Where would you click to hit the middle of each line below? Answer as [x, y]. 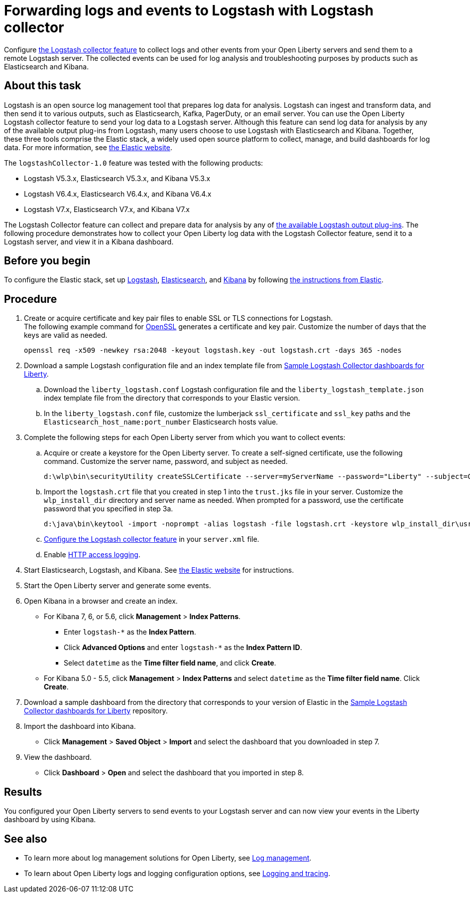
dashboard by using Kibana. [50, 820]
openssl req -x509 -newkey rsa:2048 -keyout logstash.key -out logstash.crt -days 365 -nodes [213, 350]
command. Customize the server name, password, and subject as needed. [166, 461]
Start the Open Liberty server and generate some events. [117, 586]
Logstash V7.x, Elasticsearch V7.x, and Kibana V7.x [107, 209]
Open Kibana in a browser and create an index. [101, 601]
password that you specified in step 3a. [109, 509]
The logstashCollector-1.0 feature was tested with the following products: [134, 163]
